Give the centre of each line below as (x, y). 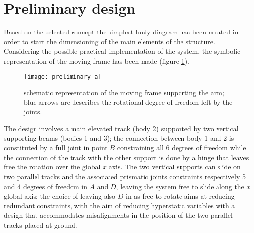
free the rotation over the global (52, 167)
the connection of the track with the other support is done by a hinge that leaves (127, 157)
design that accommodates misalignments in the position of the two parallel (118, 215)
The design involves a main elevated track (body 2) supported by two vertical (121, 128)
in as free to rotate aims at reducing (180, 196)
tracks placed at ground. (41, 224)
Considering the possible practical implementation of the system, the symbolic (122, 51)
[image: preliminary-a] (63, 77)
